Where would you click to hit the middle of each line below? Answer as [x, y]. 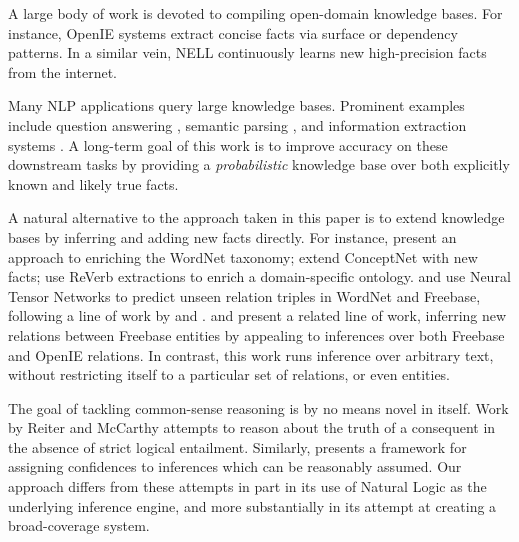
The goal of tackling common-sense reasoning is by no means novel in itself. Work [258, 407]
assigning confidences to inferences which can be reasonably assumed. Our [235, 466]
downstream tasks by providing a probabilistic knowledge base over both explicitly [259, 164]
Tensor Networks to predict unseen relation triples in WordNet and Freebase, [244, 295]
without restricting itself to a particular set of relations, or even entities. [229, 374]
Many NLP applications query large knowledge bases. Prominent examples [236, 105]
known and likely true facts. [93, 183]
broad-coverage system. [79, 525]
